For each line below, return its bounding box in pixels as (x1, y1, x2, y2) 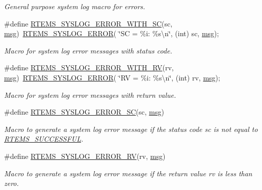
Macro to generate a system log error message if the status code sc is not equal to (4, 123, 258, 134)
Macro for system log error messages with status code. (4, 45, 172, 56)
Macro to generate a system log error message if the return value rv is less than (4, 168, 252, 178)
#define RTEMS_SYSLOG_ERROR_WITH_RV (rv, (4, 62, 174, 73)
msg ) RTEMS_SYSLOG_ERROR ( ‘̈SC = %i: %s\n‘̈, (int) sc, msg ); (4, 28, 219, 39)
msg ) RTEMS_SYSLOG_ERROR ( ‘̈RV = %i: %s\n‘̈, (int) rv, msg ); (4, 72, 220, 83)
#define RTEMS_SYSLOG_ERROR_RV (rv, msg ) (4, 150, 166, 161)
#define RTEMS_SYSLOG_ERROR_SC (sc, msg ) (4, 106, 164, 117)
